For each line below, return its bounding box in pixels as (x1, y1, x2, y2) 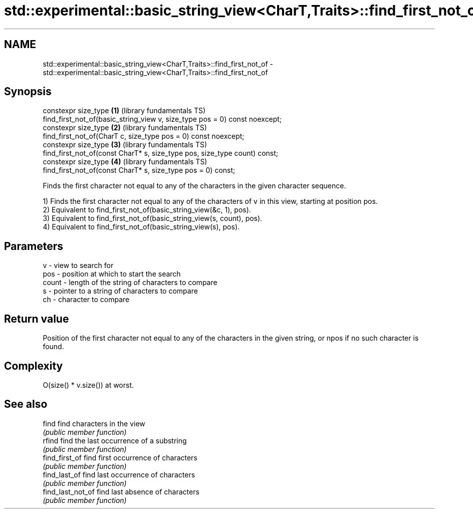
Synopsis (4, 85, 52, 98)
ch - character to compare (43, 295, 130, 304)
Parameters (4, 239, 63, 252)
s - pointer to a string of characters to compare (43, 287, 198, 296)
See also (4, 398, 48, 411)
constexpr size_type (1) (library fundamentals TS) (43, 106, 206, 115)
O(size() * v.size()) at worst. (43, 380, 134, 389)
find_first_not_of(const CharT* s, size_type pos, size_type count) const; (43, 149, 279, 158)
